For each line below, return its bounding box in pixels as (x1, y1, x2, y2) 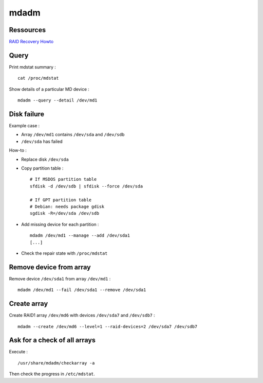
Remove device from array (9, 263, 91, 271)
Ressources (9, 26, 46, 34)
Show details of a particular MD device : (9, 86, 90, 92)
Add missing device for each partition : (21, 221, 99, 227)
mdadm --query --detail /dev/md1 (18, 98, 97, 103)
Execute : (9, 349, 28, 355)
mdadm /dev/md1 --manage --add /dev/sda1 (30, 233, 130, 238)
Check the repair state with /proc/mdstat (21, 250, 108, 256)
